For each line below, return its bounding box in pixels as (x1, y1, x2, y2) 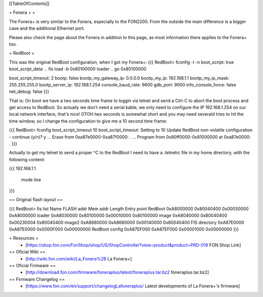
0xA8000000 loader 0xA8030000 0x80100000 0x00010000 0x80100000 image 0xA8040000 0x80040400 (9, 212, 227, 218)
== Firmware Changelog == (9, 276, 65, 282)
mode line (21, 176, 41, 183)
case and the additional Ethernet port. (9, 25, 85, 31)
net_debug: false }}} (9, 88, 50, 95)
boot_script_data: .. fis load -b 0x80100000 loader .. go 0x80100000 (9, 66, 147, 72)
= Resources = (9, 235, 39, 241)
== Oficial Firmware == (9, 262, 56, 268)
